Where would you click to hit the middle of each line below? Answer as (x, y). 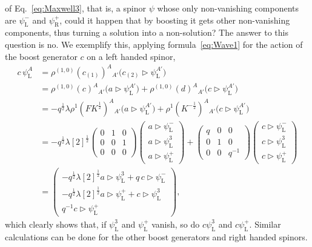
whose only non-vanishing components (228, 8)
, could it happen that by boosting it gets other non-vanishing (175, 20)
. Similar (265, 224)
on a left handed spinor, (131, 56)
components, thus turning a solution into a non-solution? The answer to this (147, 32)
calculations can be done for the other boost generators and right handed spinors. (156, 236)
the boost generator (41, 56)
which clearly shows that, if (56, 224)
